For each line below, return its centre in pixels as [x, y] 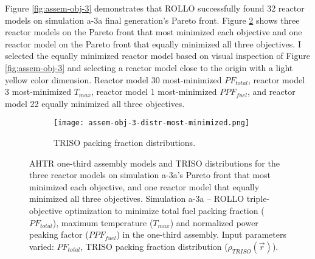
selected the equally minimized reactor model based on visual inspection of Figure [157, 56]
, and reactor [272, 92]
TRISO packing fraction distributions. [125, 142]
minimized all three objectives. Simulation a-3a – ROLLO [137, 199]
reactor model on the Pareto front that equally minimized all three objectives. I [153, 43]
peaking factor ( [59, 234]
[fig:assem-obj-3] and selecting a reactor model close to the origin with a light [149, 67]
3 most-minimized [38, 92]
